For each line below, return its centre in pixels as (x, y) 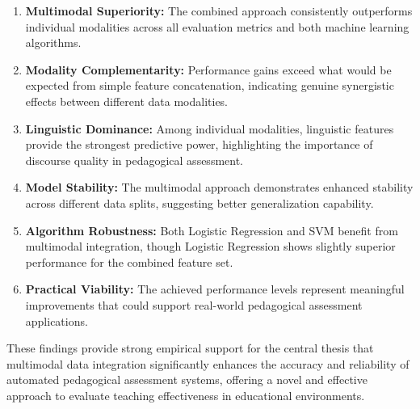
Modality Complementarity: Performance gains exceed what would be (208, 69)
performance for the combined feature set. (129, 261)
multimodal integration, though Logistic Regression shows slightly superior (210, 246)
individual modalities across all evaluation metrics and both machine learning (217, 26)
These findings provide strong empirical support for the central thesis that (190, 348)
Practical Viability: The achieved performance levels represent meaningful (215, 289)
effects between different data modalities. (127, 101)
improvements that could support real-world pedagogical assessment (194, 304)
